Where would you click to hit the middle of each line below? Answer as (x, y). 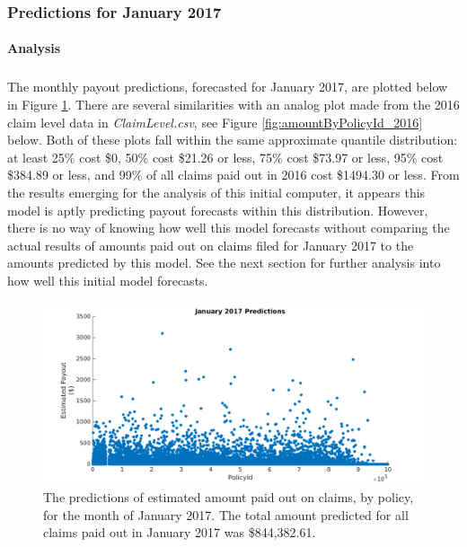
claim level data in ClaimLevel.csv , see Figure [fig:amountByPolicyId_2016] (215, 122)
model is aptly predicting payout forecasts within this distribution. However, (218, 210)
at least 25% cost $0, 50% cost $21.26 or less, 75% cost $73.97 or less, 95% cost (225, 157)
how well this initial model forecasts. (108, 280)
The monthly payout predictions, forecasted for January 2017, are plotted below (228, 87)
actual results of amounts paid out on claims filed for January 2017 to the (211, 245)
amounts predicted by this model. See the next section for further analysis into (224, 263)
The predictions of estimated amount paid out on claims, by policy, (229, 497)
